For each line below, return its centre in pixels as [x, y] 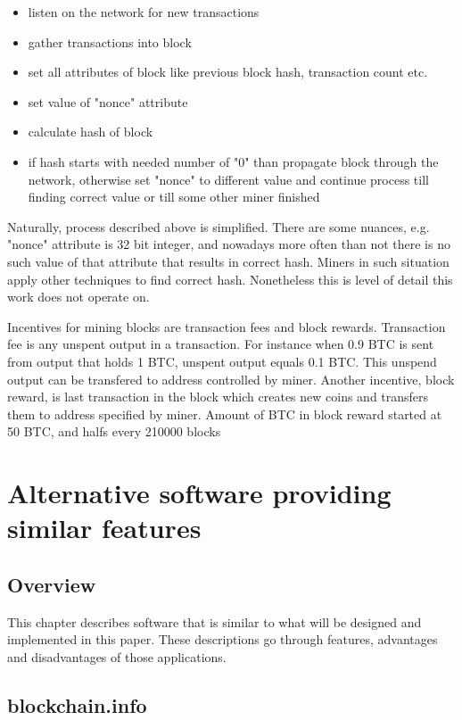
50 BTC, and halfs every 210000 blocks [114, 431]
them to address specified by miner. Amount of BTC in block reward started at [225, 414]
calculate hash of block [91, 132]
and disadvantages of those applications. [117, 656]
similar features [104, 528]
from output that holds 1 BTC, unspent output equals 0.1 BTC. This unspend [222, 361]
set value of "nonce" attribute [108, 101]
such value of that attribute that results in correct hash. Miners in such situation [228, 261]
